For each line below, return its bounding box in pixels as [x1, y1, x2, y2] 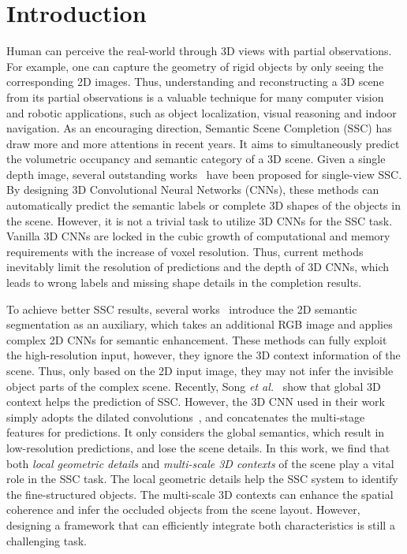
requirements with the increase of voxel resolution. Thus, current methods [6, 243, 364, 259]
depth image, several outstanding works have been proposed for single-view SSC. [6, 165, 402, 182]
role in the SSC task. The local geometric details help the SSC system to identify [6, 470, 398, 487]
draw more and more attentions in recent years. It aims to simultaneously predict [6, 135, 400, 151]
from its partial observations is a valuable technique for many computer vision [6, 88, 384, 105]
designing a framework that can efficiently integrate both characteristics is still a [6, 516, 395, 533]
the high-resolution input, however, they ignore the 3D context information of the [6, 347, 401, 363]
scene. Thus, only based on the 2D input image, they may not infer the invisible [6, 363, 394, 378]
